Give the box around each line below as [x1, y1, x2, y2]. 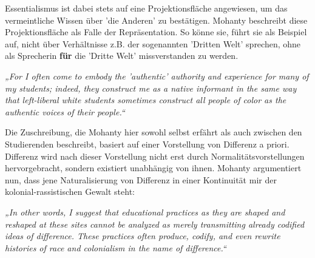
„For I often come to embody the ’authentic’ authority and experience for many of [5, 69, 309, 82]
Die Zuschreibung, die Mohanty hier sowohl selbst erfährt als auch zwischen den [5, 126, 302, 138]
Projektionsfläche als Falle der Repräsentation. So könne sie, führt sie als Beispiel [5, 25, 307, 38]
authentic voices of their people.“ [5, 105, 125, 118]
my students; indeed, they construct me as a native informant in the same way [5, 81, 297, 94]
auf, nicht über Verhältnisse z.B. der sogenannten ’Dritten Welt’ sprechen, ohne [5, 37, 301, 50]
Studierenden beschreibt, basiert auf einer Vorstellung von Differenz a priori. [5, 137, 290, 150]
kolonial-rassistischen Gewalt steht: [5, 185, 135, 198]
